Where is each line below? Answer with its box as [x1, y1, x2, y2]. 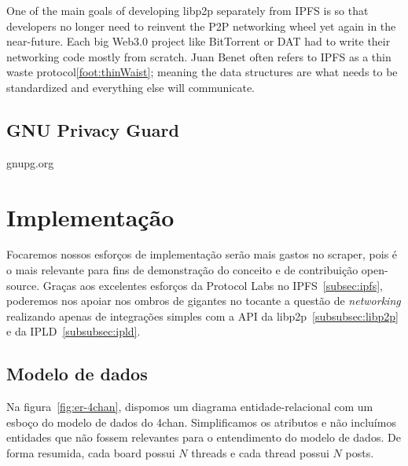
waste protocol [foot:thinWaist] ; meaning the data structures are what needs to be [6, 64, 398, 80]
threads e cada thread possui [191, 445, 329, 461]
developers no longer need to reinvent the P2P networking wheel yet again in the [6, 17, 396, 34]
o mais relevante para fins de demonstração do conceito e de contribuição [6, 262, 358, 278]
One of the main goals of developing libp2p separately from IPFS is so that [6, 2, 369, 18]
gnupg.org [6, 154, 54, 171]
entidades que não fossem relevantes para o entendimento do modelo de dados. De [6, 429, 401, 446]
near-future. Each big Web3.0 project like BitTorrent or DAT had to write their [6, 33, 391, 50]
